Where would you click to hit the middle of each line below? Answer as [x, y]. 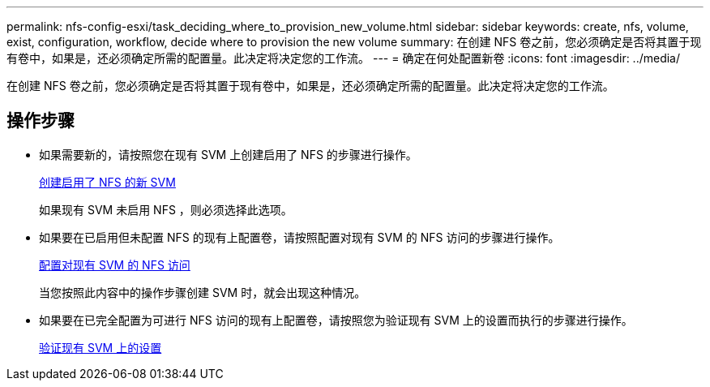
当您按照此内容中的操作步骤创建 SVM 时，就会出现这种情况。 [203, 292]
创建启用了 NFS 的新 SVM [107, 182]
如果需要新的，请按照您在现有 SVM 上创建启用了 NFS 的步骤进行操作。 [228, 154]
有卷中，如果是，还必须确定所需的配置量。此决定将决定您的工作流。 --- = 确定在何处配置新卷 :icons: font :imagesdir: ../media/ [344, 58]
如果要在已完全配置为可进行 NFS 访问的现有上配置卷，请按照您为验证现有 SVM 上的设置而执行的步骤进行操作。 [336, 320]
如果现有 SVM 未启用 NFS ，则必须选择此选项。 [166, 209]
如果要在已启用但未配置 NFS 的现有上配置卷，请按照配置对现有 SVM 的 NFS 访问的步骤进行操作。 [299, 237]
